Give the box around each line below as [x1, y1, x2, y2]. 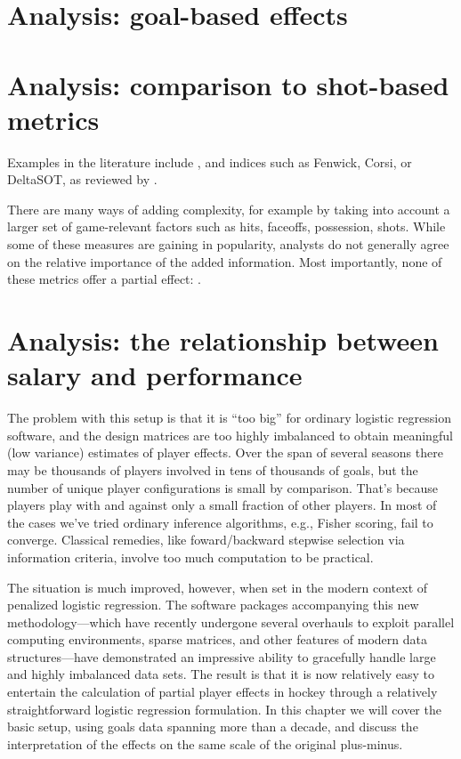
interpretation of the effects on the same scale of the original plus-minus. [7, 734, 403, 753]
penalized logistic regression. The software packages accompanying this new [7, 595, 419, 614]
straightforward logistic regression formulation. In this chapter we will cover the [7, 699, 441, 718]
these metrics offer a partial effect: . [7, 270, 201, 288]
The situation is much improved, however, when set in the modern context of [7, 577, 428, 596]
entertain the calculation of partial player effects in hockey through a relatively [7, 682, 438, 701]
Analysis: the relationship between [7, 322, 439, 359]
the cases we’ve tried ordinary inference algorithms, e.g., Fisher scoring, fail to [7, 513, 433, 531]
